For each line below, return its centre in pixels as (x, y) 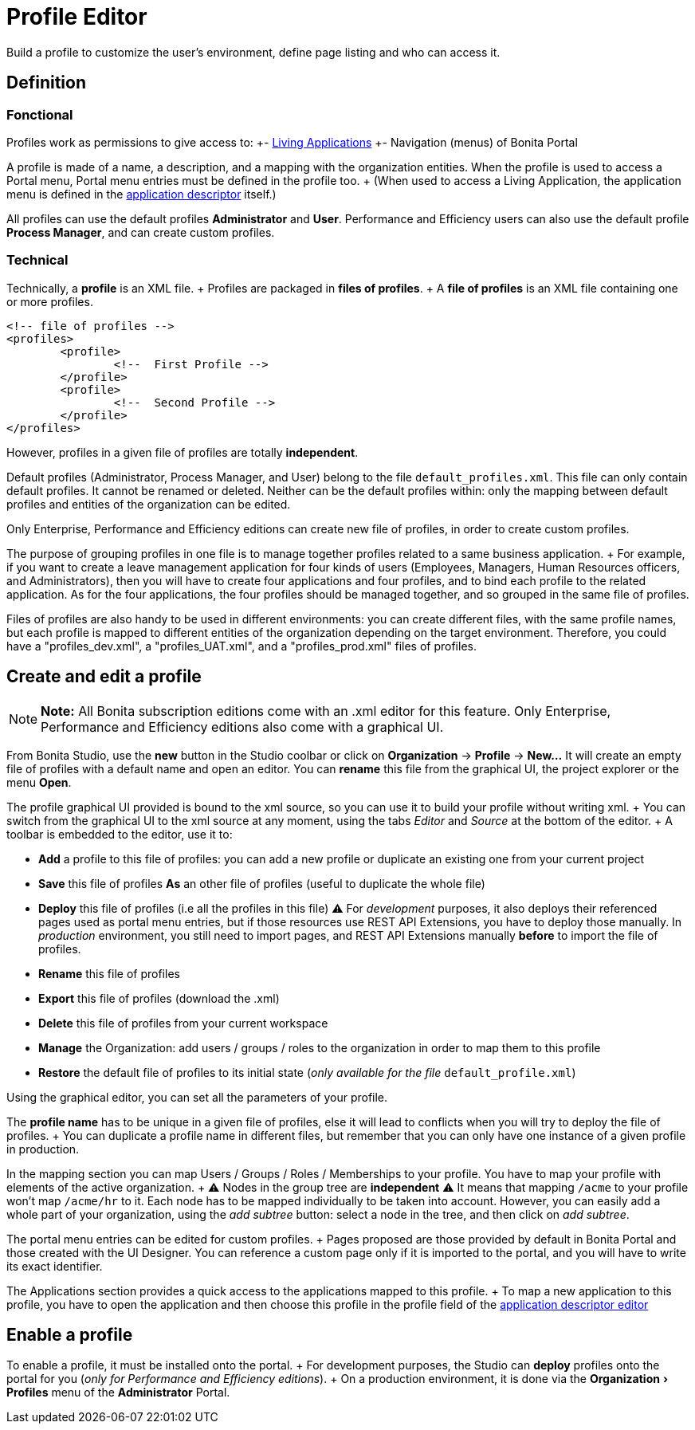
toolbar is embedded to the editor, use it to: (120, 834)
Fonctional (40, 114)
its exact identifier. (55, 1266)
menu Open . (39, 782)
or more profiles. (50, 301)
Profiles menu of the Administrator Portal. (118, 1393)
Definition (46, 83)
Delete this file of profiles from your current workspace (183, 1023)
